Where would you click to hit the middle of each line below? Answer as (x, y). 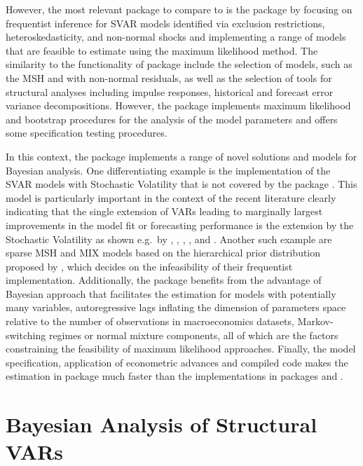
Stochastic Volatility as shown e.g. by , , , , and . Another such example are (169, 239)
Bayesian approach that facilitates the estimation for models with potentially (171, 293)
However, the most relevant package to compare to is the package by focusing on (179, 9)
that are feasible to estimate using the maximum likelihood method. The (162, 50)
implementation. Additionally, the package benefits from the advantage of (164, 280)
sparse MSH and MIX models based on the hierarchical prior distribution (163, 253)
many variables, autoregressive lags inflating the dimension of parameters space (176, 307)
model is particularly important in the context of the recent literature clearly (171, 197)
